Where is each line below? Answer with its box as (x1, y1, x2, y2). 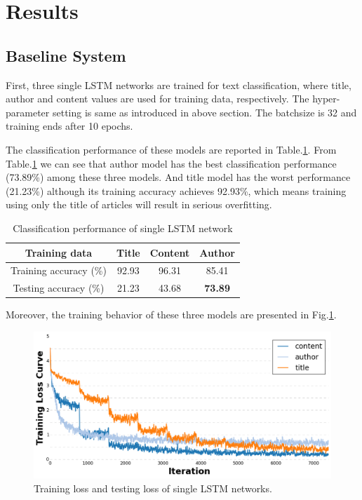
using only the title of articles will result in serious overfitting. (6, 197, 272, 212)
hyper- (312, 91, 340, 106)
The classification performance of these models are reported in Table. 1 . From (6, 142, 337, 156)
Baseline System (6, 44, 126, 66)
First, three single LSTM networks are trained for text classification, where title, (6, 77, 351, 92)
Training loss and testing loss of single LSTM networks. (34, 480, 272, 495)
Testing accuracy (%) (13, 281, 105, 295)
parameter (6, 104, 50, 119)
